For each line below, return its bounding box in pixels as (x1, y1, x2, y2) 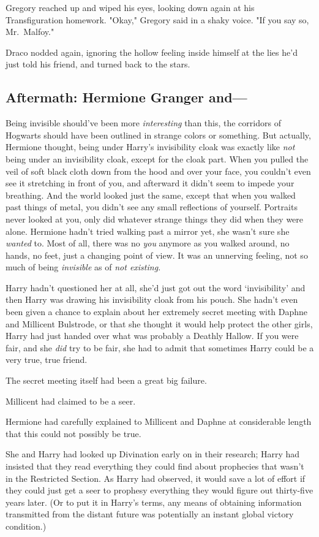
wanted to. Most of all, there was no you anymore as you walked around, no (6, 237, 290, 249)
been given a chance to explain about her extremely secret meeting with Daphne (6, 305, 308, 318)
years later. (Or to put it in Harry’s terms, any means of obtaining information (6, 495, 302, 508)
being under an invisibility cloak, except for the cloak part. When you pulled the (6, 152, 309, 165)
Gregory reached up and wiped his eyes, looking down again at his (6, 1, 255, 13)
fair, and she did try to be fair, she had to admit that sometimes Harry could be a (6, 341, 314, 354)
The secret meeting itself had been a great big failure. (6, 374, 207, 387)
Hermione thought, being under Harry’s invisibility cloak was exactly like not (6, 140, 295, 153)
